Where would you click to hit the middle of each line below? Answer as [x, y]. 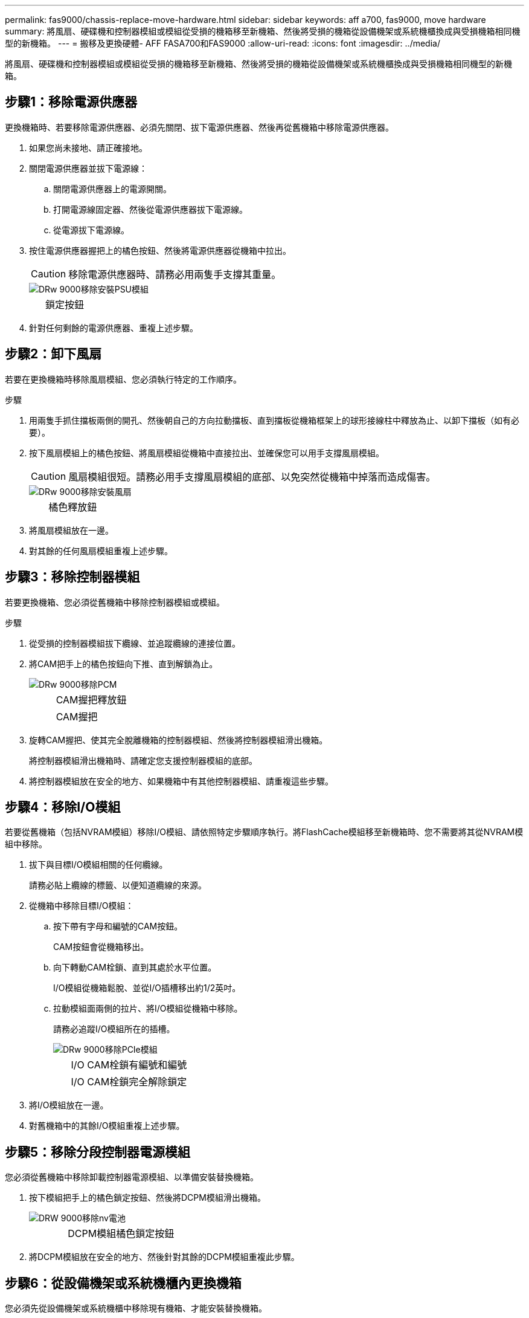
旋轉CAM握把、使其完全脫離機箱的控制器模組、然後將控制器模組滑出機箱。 [178, 740]
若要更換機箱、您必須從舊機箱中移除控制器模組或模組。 [115, 602]
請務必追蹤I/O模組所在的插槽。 [114, 1029]
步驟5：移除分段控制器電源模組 [98, 1152]
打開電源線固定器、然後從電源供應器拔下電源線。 [150, 209]
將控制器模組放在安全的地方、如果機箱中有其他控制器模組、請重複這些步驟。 [181, 781]
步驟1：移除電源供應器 [71, 102]
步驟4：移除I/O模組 [63, 807]
